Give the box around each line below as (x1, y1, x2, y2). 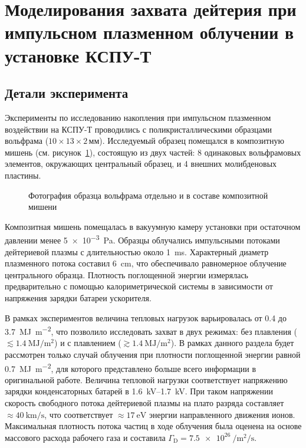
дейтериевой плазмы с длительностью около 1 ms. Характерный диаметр (5, 245, 269, 258)
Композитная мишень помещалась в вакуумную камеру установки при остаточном (5, 220, 301, 232)
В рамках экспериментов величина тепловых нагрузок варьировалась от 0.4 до (5, 311, 287, 324)
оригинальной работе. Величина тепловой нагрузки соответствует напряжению (5, 373, 288, 386)
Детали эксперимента (5, 84, 129, 102)
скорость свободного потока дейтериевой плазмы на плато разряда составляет (5, 396, 284, 409)
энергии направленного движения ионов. (149, 408, 295, 420)
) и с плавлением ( (54, 337, 121, 349)
